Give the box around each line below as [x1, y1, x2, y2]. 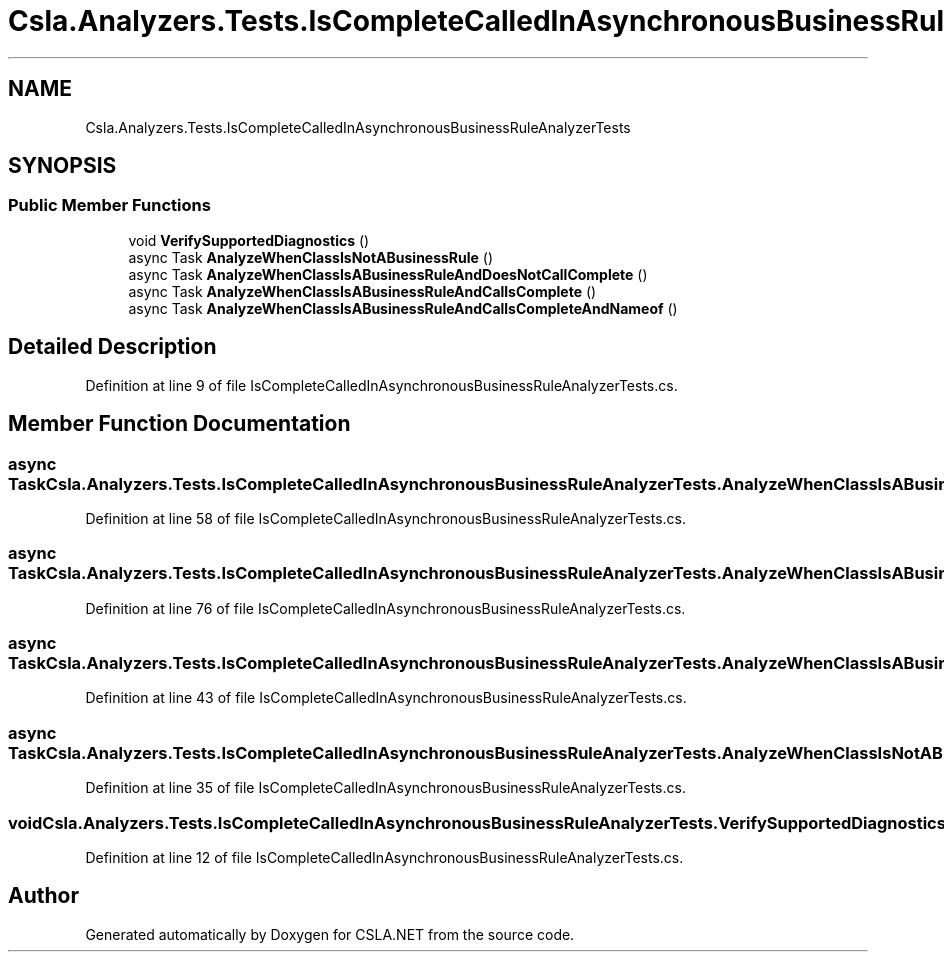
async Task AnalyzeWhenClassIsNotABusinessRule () [128, 248, 494, 266]
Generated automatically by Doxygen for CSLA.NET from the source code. [85, 925, 575, 943]
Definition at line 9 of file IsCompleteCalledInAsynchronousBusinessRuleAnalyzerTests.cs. [85, 376, 678, 394]
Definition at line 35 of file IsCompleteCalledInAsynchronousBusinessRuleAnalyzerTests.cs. [85, 779, 686, 797]
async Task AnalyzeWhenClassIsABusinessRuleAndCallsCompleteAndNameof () [128, 299, 678, 317]
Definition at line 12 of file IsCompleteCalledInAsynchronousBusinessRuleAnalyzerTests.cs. [85, 848, 684, 866]
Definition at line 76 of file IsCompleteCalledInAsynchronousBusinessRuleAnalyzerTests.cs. [85, 599, 686, 617]
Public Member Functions [8, 195, 211, 216]
